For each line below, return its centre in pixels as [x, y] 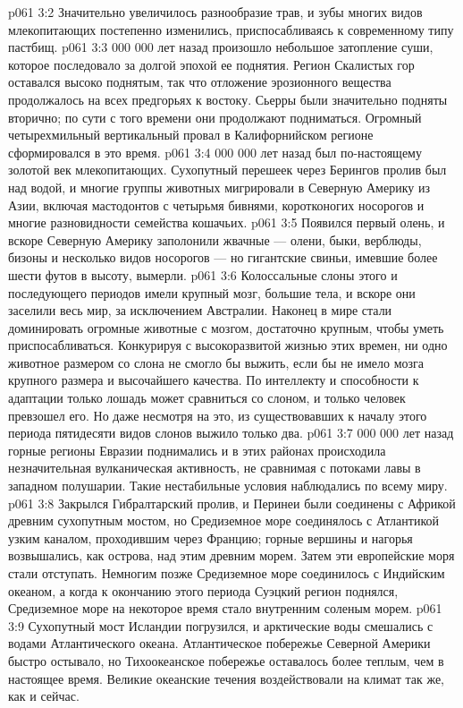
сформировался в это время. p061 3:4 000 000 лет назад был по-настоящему [215, 152]
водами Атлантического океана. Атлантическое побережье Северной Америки [219, 643]
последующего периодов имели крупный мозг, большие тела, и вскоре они [212, 292]
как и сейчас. [44, 696]
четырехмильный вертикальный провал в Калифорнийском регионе [191, 135]
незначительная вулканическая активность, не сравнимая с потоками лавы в [215, 468]
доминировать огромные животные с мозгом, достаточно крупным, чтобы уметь [226, 327]
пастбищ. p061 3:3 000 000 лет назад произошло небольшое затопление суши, [221, 47]
